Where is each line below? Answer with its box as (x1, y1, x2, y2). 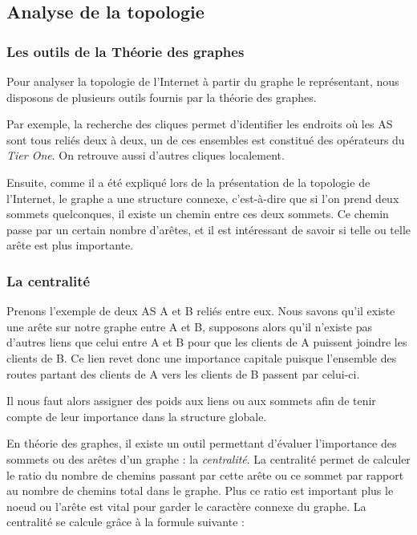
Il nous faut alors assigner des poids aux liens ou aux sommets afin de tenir (6, 392, 376, 409)
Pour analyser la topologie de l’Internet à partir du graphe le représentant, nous (6, 73, 399, 89)
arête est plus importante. (6, 237, 134, 253)
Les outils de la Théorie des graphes (6, 41, 245, 61)
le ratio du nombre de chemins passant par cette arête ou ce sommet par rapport (6, 466, 404, 483)
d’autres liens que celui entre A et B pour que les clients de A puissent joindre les (6, 334, 407, 351)
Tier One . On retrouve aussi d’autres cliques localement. (6, 147, 285, 164)
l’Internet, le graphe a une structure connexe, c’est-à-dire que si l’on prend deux (6, 189, 399, 206)
